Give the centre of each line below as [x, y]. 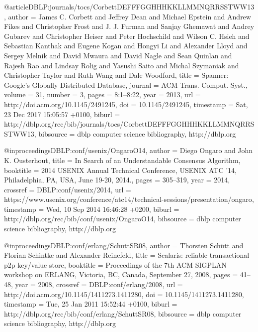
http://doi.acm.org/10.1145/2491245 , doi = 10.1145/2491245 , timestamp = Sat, [126, 104]
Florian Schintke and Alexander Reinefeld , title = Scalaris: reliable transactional [127, 255]
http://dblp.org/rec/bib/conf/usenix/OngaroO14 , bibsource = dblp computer [123, 219]
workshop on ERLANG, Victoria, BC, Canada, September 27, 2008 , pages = [121, 274]
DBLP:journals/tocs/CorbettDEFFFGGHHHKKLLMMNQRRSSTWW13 [141, 6]
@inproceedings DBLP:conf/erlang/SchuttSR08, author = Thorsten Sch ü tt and [124, 245]
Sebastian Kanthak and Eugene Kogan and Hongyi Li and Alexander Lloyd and [126, 46]
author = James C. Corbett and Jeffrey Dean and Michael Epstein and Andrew [129, 16]
